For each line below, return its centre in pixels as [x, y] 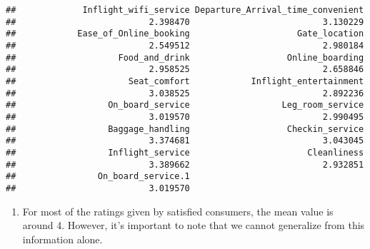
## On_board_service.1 [98, 177]
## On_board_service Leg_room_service [185, 105]
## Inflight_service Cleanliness [185, 152]
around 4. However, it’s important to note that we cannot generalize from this [194, 225]
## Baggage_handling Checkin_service [185, 129]
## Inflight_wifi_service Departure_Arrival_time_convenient [185, 10]
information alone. [62, 239]
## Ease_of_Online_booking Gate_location [185, 34]
